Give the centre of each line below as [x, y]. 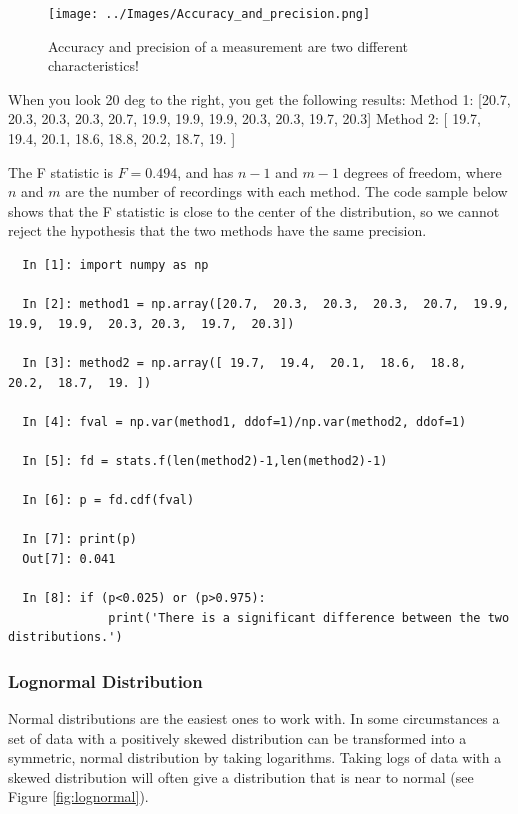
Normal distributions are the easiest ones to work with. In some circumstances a [254, 718]
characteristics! [93, 65]
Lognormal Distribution [105, 680]
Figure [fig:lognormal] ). [78, 796]
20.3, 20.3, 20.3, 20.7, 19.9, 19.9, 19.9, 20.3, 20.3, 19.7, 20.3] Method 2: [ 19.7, [244, 118]
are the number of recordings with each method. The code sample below [286, 191]
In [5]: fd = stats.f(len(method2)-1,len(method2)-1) [205, 460]
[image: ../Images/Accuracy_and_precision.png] [209, 14]
